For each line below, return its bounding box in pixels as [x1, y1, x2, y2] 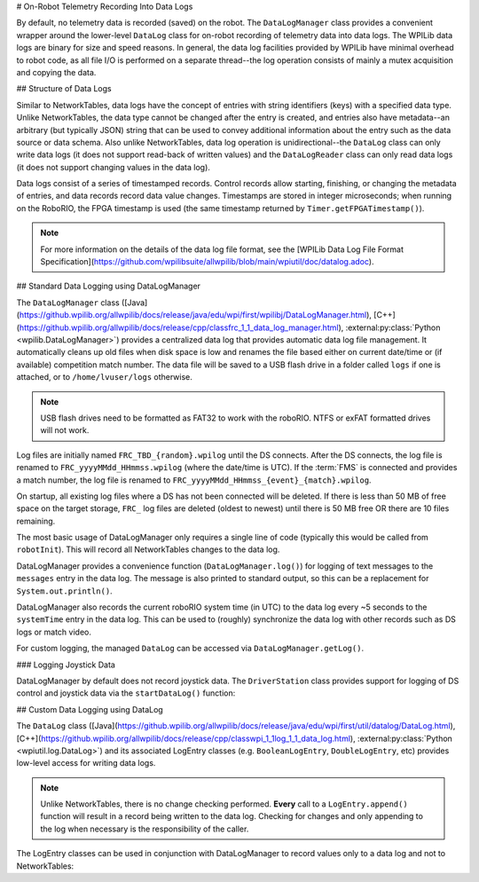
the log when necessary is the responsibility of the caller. [40, 823, 249, 834]
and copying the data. [16, 67, 97, 77]
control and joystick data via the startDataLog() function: [16, 688, 236, 698]
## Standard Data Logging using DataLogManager [16, 280, 201, 292]
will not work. [40, 425, 90, 436]
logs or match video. [16, 626, 92, 637]
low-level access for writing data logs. [16, 758, 156, 768]
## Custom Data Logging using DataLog [16, 704, 163, 714]
